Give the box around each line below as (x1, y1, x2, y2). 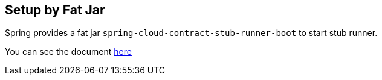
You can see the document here (5, 46, 132, 57)
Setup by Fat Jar (5, 2, 105, 17)
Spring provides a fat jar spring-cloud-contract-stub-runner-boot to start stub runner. (5, 28, 378, 38)
